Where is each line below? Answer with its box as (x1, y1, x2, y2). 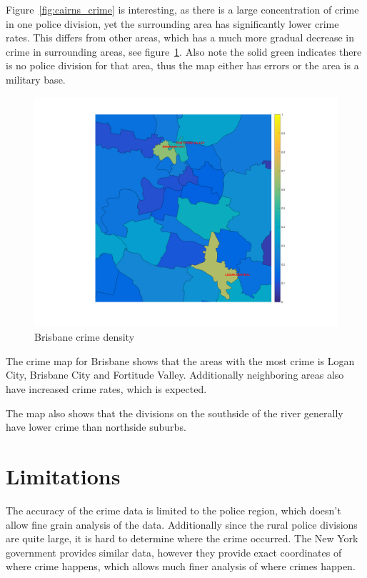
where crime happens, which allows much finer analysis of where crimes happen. (6, 559, 356, 574)
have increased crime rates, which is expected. (6, 382, 207, 397)
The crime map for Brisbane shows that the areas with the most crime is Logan (6, 353, 355, 368)
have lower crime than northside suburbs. (6, 419, 186, 434)
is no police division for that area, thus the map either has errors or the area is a (6, 58, 359, 73)
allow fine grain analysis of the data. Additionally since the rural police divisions (6, 517, 358, 532)
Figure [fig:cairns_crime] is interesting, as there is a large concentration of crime (6, 2, 359, 16)
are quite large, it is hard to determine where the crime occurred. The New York (6, 531, 358, 546)
